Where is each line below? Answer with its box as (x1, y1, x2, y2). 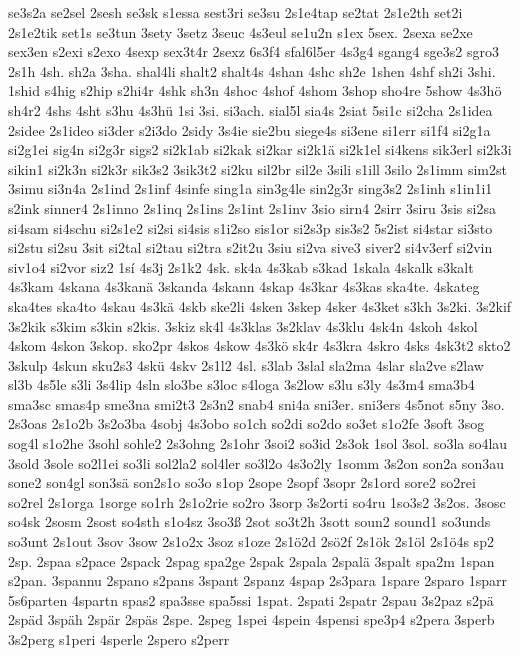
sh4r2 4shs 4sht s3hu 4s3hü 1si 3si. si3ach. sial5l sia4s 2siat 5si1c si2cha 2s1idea (8, 99, 493, 120)
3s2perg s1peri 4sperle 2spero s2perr (8, 629, 230, 649)
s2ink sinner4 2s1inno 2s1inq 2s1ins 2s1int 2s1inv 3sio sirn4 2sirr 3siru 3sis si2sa (8, 197, 496, 218)
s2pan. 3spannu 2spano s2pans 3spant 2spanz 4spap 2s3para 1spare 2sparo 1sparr (8, 570, 507, 591)
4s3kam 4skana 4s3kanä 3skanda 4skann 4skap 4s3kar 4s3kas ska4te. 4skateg (8, 276, 480, 297)
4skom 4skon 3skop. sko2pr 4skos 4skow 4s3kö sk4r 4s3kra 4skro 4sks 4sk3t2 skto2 (8, 335, 511, 356)
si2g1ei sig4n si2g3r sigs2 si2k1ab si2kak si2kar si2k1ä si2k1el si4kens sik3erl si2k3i (8, 139, 512, 160)
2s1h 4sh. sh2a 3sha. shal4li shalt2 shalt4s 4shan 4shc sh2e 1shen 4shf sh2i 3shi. (8, 60, 496, 81)
